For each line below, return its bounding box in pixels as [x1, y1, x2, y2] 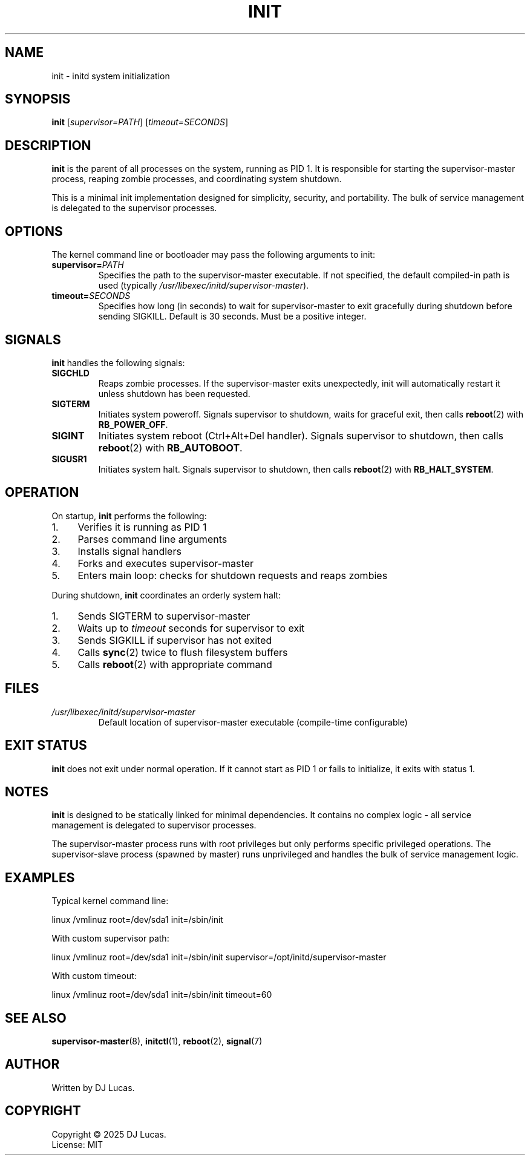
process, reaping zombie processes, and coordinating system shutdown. [51, 174, 342, 185]
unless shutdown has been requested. [98, 388, 250, 399]
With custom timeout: [51, 971, 137, 981]
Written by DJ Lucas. [51, 1082, 135, 1093]
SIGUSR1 [51, 453, 87, 464]
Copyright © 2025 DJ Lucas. [51, 1129, 166, 1139]
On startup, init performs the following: [51, 510, 207, 521]
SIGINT [51, 429, 85, 442]
